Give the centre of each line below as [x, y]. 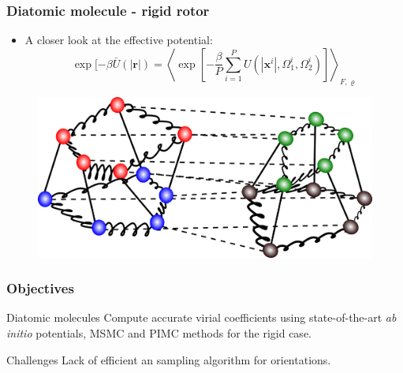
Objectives [40, 288]
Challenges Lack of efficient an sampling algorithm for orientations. [169, 359]
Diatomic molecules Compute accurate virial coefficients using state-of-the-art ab [201, 317]
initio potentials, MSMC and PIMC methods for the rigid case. [159, 332]
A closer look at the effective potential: [119, 40]
